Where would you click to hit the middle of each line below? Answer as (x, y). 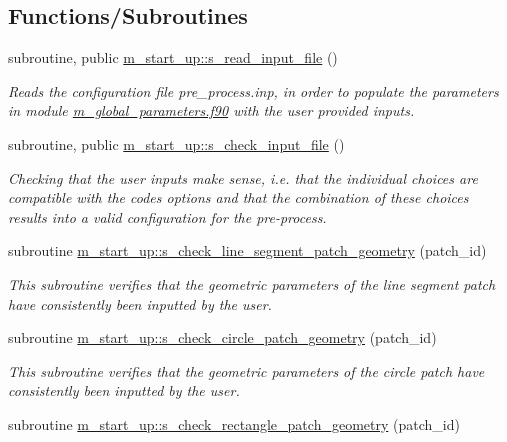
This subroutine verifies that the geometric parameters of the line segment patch (252, 283)
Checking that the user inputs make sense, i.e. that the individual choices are (243, 177)
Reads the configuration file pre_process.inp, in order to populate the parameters (253, 90)
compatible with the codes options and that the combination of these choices (238, 197)
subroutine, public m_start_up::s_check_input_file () (176, 143)
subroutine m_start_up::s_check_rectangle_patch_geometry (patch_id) (234, 423)
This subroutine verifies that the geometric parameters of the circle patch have (246, 370)
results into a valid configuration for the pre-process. (167, 216)
